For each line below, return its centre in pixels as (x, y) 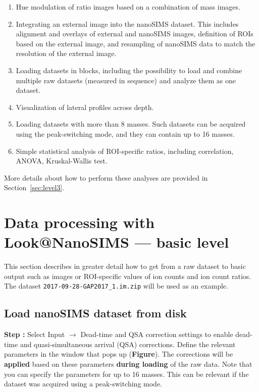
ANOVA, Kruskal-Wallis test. (62, 161)
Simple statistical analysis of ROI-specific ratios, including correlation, (125, 151)
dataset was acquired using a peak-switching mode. (83, 384)
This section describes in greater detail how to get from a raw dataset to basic (125, 266)
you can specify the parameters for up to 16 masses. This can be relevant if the (126, 374)
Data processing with (80, 222)
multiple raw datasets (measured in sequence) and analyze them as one (126, 80)
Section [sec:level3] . (34, 187)
